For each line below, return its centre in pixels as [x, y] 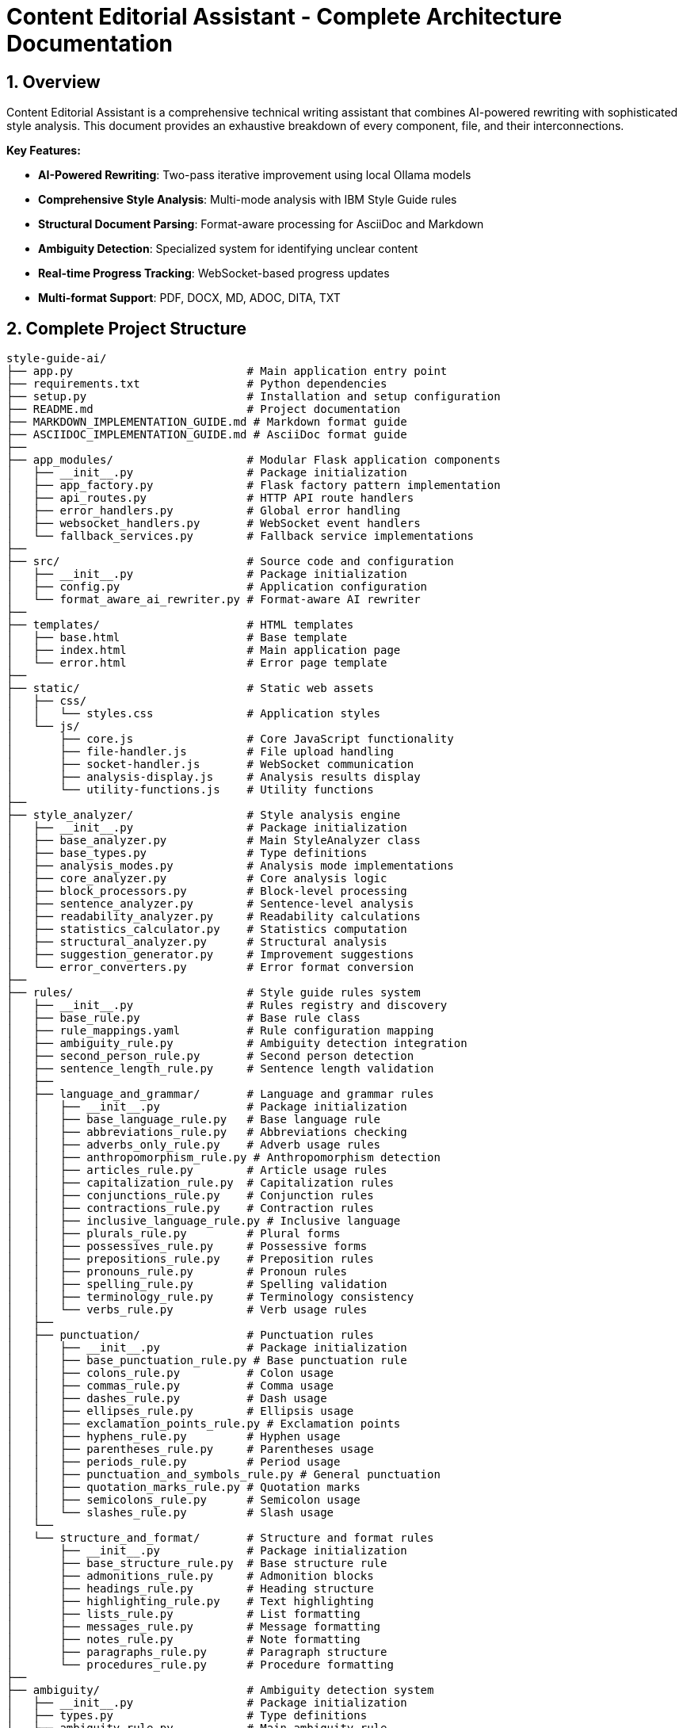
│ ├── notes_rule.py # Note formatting [183, 1640]
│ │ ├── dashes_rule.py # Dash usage [167, 1399]
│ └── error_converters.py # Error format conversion [210, 967]
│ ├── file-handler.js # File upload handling [200, 752]
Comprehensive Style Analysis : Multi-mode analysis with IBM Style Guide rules [248, 200]
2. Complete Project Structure [127, 328]
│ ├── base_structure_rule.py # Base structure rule [197, 1564]
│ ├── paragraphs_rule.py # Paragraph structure [197, 1652]
